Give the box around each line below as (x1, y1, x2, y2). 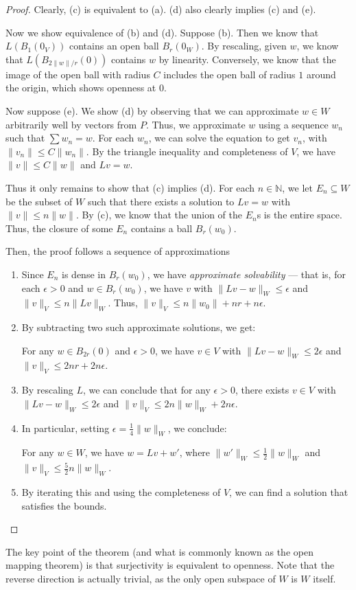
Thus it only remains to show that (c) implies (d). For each (5, 180, 255, 194)
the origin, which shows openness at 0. (5, 80, 167, 95)
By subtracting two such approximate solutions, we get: (21, 320, 256, 334)
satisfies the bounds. (21, 498, 107, 512)
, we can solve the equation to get (148, 131, 290, 145)
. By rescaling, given (201, 38, 287, 53)
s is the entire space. (257, 207, 342, 222)
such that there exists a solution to (87, 194, 235, 208)
